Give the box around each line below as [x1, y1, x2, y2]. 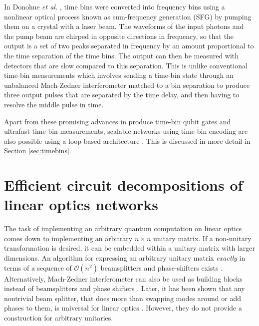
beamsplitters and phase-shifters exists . [100, 262, 223, 273]
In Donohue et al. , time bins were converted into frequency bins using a [4, 1, 225, 11]
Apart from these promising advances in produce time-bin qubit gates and [4, 116, 231, 126]
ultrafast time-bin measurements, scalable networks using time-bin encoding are [4, 126, 248, 136]
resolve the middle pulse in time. [4, 99, 104, 109]
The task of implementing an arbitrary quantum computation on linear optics [4, 223, 242, 234]
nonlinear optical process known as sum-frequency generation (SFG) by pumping [4, 11, 252, 21]
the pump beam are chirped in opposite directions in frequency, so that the [4, 30, 234, 41]
